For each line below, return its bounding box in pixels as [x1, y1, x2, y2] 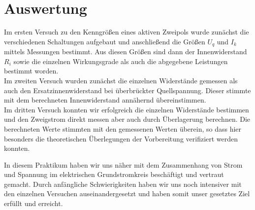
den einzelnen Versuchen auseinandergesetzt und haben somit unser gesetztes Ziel [4, 188, 250, 199]
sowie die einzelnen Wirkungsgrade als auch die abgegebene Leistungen [13, 56, 228, 66]
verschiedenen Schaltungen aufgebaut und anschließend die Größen [4, 36, 205, 46]
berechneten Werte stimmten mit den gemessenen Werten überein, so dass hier [4, 123, 242, 134]
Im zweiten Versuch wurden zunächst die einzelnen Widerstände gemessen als [4, 75, 238, 85]
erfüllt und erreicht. [4, 198, 63, 209]
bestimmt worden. [4, 66, 59, 76]
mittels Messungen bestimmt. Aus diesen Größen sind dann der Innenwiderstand [4, 46, 247, 57]
